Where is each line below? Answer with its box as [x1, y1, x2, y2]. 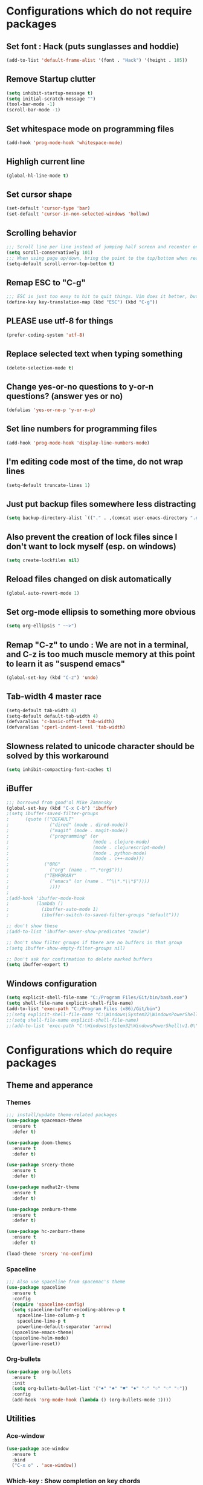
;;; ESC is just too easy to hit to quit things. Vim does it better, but [6, 294, 199, 300]
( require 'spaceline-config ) [11, 1301, 85, 1308]
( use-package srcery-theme [6, 1162, 74, 1168]
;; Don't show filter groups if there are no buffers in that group [6, 939, 182, 945]
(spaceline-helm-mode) [11, 1335, 69, 1341]
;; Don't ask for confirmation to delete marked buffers [6, 956, 153, 962]
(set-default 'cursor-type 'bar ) [6, 205, 91, 211]
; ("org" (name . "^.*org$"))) [6, 867, 123, 873]
